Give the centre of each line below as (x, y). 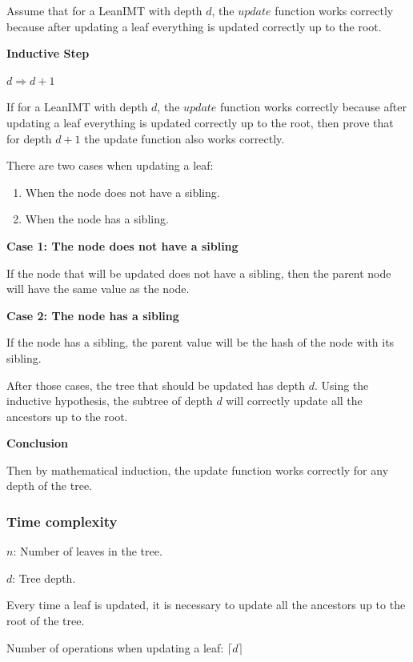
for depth (29, 138)
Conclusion (38, 443)
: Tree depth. (44, 578)
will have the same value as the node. (98, 289)
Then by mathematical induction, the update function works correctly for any (198, 469)
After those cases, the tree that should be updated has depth (156, 385)
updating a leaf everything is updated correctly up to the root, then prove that (200, 122)
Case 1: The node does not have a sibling (122, 245)
